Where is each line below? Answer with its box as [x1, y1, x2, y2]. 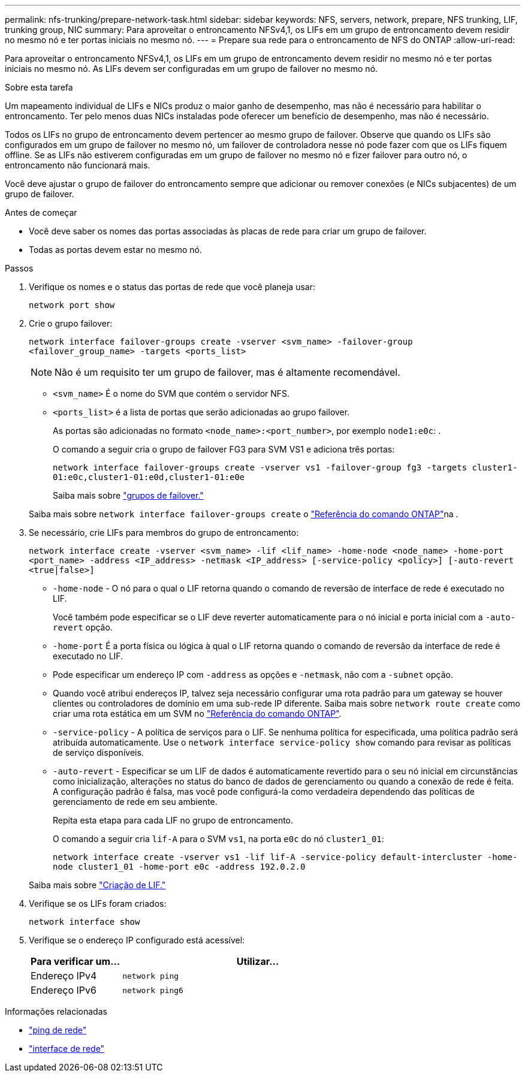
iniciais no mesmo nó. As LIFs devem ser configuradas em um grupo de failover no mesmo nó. [5, 64, 378, 74]
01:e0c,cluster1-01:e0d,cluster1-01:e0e [53, 472, 245, 482]
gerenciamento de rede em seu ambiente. [53, 797, 218, 807]
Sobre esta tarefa [5, 82, 73, 92]
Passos [5, 263, 34, 273]
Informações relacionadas [5, 1006, 107, 1016]
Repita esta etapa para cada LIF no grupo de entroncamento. [53, 815, 294, 825]
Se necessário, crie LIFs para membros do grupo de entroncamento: [29, 527, 299, 538]
